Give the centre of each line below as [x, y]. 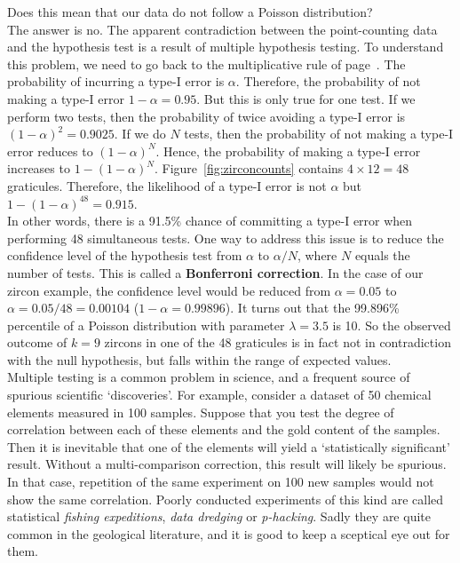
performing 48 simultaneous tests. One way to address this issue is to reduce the [226, 238]
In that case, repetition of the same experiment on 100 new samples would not [221, 482]
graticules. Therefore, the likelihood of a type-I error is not [167, 185]
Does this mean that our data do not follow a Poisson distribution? [190, 12]
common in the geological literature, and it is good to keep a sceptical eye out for [229, 533]
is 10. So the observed [392, 325]
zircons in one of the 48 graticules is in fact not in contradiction [278, 342]
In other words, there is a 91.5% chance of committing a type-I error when [210, 221]
